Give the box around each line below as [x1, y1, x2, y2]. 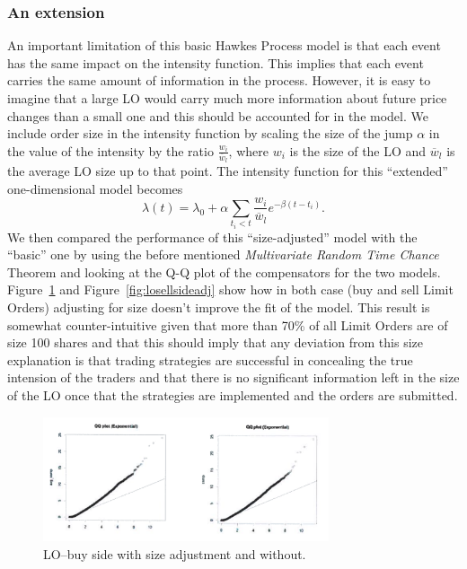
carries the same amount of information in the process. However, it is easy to [7, 71, 431, 90]
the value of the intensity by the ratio [7, 141, 214, 160]
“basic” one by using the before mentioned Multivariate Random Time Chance [7, 245, 439, 264]
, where [228, 141, 269, 160]
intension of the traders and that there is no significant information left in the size [7, 368, 460, 387]
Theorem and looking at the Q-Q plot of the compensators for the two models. [7, 262, 441, 281]
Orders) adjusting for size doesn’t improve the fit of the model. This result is [7, 298, 430, 317]
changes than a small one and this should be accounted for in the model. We [7, 106, 428, 125]
